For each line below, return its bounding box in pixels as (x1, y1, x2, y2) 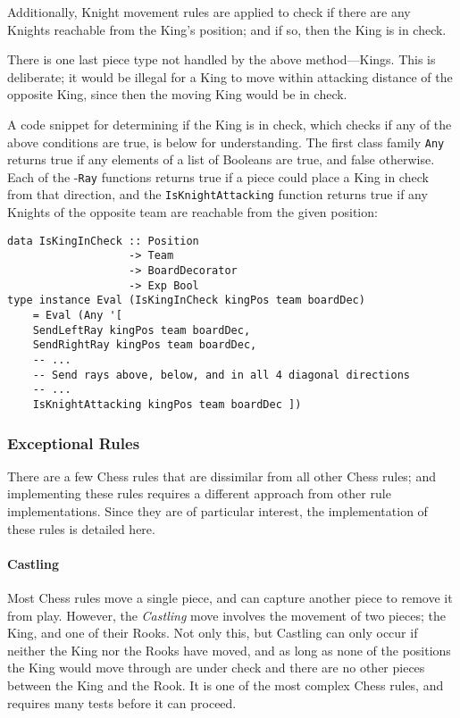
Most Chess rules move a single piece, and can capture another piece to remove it (7, 588, 453, 606)
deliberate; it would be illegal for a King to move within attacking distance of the (7, 67, 453, 86)
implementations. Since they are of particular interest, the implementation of (7, 502, 428, 520)
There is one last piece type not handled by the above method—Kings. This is (7, 50, 436, 69)
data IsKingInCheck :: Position (7, 234, 199, 247)
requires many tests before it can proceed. (7, 693, 237, 712)
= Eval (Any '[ (32, 309, 122, 321)
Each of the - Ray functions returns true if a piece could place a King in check (7, 167, 429, 186)
